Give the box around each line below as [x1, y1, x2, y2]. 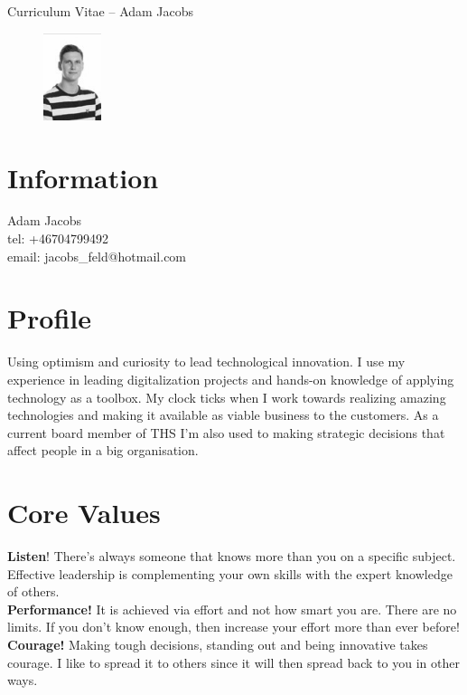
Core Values [7, 494, 161, 531]
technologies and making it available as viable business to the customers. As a [7, 405, 439, 424]
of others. [7, 582, 60, 601]
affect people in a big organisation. [7, 441, 199, 460]
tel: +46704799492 [7, 229, 108, 248]
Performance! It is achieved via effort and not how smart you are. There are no [7, 599, 457, 618]
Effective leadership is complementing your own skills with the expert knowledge [7, 564, 453, 583]
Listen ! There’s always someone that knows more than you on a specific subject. [7, 547, 456, 566]
